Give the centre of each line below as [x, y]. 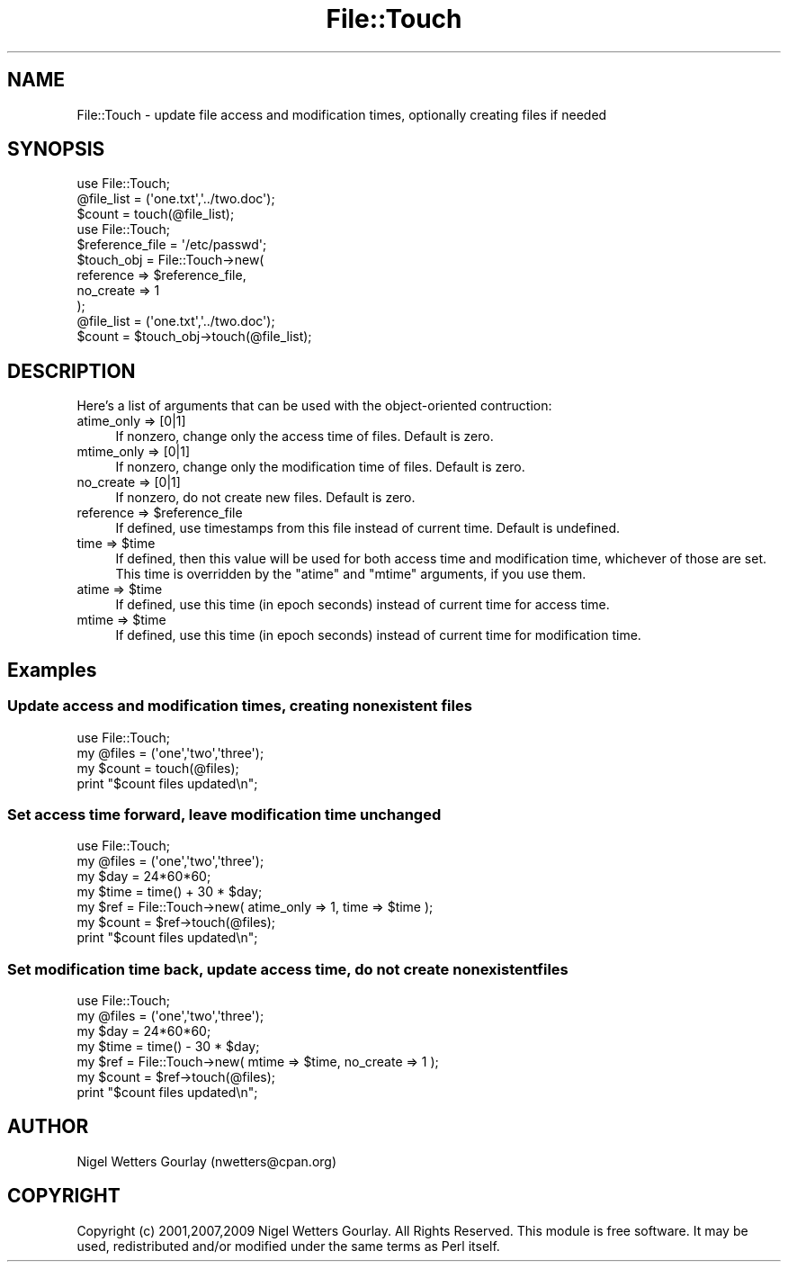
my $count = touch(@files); [158, 768]
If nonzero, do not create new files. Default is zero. [265, 498]
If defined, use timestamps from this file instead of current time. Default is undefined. [368, 528]
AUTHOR [48, 1127]
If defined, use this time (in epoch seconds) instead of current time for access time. [363, 605]
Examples [52, 670]
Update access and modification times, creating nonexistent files [240, 706]
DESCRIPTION [72, 371]
